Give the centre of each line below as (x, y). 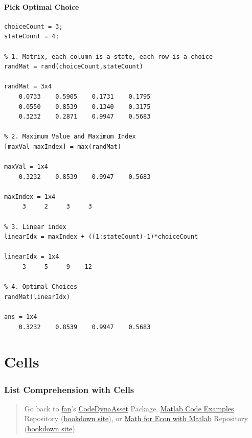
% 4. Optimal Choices (41, 287)
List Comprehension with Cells (69, 389)
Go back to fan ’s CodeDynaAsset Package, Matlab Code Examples (129, 408)
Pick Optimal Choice (42, 6)
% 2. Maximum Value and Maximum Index (70, 137)
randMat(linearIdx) (37, 297)
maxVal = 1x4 (26, 167)
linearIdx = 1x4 (32, 257)
